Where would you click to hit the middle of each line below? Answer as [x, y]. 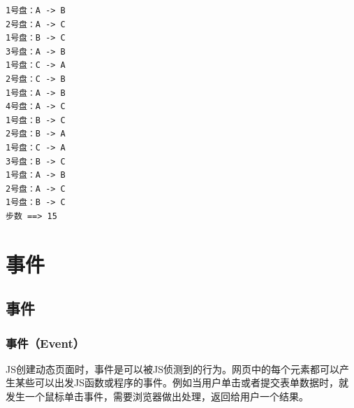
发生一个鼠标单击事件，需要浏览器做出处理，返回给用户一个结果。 [157, 396]
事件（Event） [45, 343]
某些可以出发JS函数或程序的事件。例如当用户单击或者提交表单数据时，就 [182, 382]
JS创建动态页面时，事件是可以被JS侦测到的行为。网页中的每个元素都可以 [172, 368]
